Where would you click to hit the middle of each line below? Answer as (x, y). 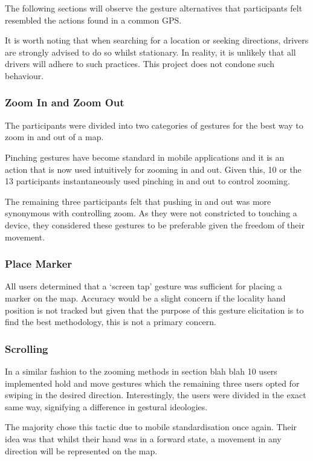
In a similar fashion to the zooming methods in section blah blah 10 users (141, 371)
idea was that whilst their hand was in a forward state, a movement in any (143, 438)
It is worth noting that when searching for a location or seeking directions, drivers (157, 40)
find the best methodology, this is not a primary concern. (111, 322)
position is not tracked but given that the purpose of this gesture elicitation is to (154, 310)
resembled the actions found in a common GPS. (93, 20)
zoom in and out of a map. (54, 137)
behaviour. (24, 75)
